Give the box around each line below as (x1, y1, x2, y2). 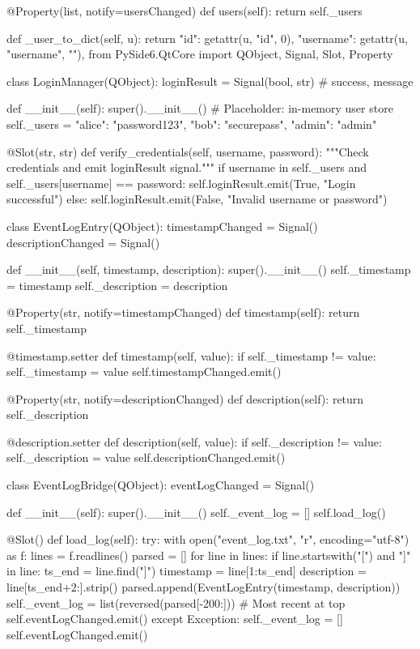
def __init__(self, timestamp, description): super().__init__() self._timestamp (6, 261, 411, 278)
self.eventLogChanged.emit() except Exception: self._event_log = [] (6, 610, 343, 627)
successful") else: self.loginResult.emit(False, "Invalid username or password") (6, 190, 388, 207)
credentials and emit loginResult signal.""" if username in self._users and (6, 159, 367, 176)
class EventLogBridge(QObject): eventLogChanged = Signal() (6, 476, 315, 493)
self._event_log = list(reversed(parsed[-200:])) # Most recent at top (6, 594, 346, 611)
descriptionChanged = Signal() (6, 233, 160, 250)
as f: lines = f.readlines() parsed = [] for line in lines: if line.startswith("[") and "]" (6, 546, 411, 563)
